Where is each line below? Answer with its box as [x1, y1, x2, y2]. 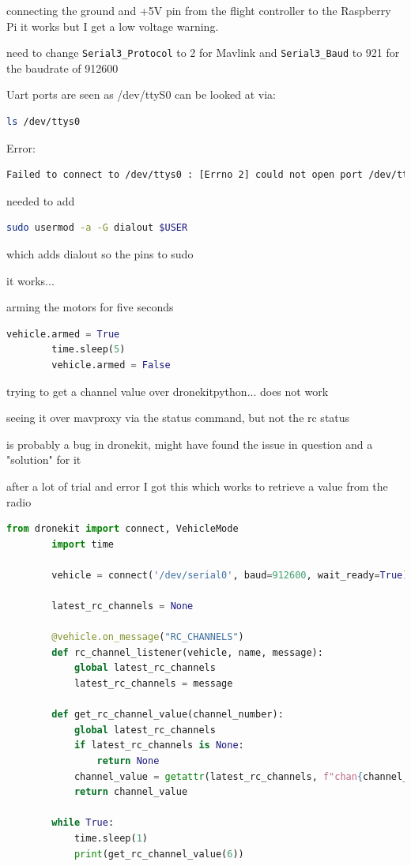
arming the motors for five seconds [6, 299, 174, 315]
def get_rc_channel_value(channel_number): [51, 709, 284, 721]
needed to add [6, 192, 75, 209]
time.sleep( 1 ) [74, 833, 148, 844]
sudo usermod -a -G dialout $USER [6, 222, 188, 234]
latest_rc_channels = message [74, 678, 233, 690]
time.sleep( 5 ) [51, 344, 126, 356]
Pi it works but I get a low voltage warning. [6, 17, 219, 34]
